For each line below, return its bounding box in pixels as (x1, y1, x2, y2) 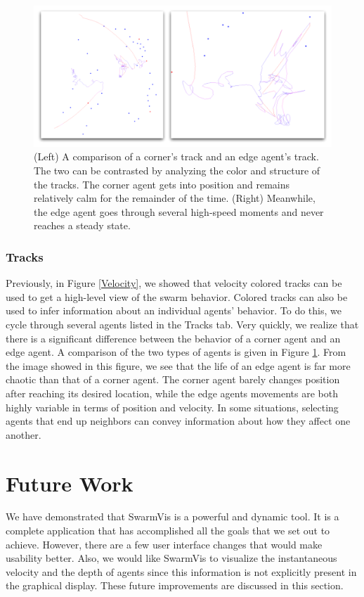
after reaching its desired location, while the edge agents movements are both (6, 385, 338, 400)
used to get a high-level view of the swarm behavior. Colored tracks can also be (6, 289, 348, 304)
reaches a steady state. (34, 218, 131, 233)
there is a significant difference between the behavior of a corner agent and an (6, 330, 341, 345)
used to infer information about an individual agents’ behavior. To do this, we (6, 303, 342, 318)
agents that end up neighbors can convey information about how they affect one (6, 413, 351, 428)
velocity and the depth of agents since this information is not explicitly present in (6, 564, 357, 579)
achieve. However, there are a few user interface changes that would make (6, 537, 323, 551)
